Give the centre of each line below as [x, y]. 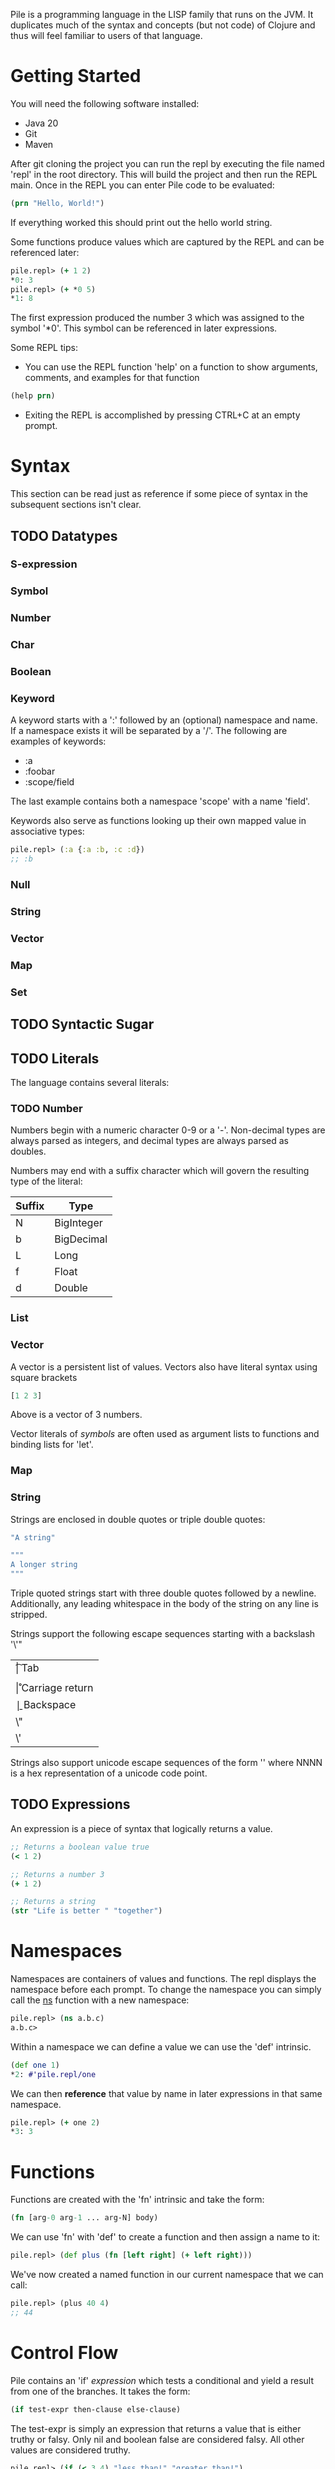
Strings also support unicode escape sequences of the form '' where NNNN [166, 1763]
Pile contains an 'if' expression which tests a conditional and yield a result [162, 2380]
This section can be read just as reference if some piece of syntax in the [159, 494]
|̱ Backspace [46, 1705]
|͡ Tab [27, 1668]
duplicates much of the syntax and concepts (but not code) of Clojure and [163, 25]
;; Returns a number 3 [57, 1874]
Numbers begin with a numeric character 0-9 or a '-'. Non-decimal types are [168, 1130]
